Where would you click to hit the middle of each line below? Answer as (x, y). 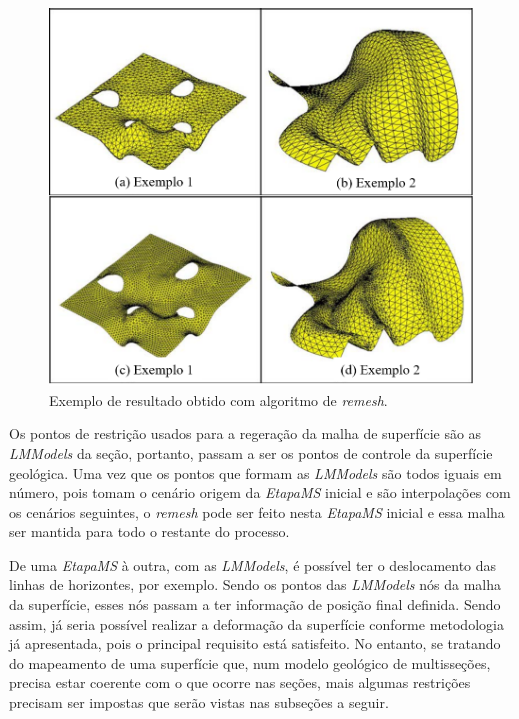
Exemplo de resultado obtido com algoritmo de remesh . (218, 399)
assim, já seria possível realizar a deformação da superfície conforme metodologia (256, 623)
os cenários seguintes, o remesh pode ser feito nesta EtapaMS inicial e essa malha (257, 511)
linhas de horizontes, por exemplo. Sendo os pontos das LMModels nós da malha (255, 584)
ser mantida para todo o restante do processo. (149, 531)
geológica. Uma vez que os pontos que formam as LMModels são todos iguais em (255, 472)
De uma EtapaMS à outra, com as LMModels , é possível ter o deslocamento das (253, 564)
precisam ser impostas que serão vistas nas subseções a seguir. (199, 702)
